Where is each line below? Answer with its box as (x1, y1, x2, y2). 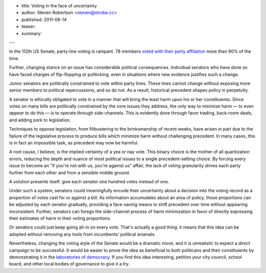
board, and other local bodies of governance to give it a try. (9, 261, 130, 267)
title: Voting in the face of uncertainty (21, 3, 97, 8)
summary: (21, 30, 42, 36)
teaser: (21, 24, 36, 30)
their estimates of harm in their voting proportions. (9, 215, 112, 221)
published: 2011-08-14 (21, 16, 67, 22)
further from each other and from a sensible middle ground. (9, 170, 131, 175)
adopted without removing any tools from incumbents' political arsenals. (9, 231, 156, 237)
